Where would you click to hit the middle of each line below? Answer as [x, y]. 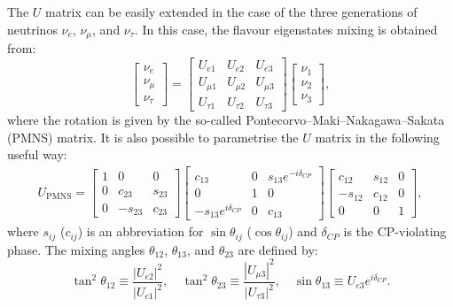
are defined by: [278, 249]
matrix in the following [377, 137]
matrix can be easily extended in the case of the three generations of [231, 12]
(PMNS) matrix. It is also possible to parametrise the [153, 137]
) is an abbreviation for [141, 231]
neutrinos [32, 29]
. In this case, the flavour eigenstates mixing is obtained [286, 29]
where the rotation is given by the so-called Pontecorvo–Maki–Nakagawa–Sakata [226, 120]
